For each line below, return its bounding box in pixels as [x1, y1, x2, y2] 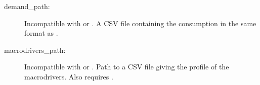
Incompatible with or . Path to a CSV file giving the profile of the [24, 61, 229, 72]
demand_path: [4, 1, 50, 11]
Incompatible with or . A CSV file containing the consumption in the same [24, 18, 256, 28]
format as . [24, 28, 58, 38]
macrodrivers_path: [4, 44, 66, 55]
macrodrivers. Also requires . [24, 71, 113, 81]
